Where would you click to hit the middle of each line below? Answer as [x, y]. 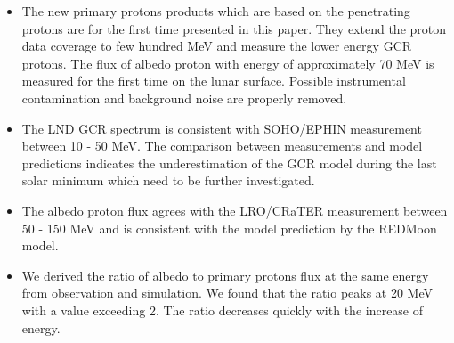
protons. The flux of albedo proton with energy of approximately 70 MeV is [228, 63]
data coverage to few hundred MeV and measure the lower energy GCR [217, 46]
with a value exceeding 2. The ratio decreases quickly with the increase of [223, 310]
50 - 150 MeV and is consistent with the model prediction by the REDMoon [229, 228]
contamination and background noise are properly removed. [184, 98]
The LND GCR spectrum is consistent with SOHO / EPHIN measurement [222, 128]
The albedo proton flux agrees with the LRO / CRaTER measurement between [235, 210]
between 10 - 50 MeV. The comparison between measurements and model [222, 146]
